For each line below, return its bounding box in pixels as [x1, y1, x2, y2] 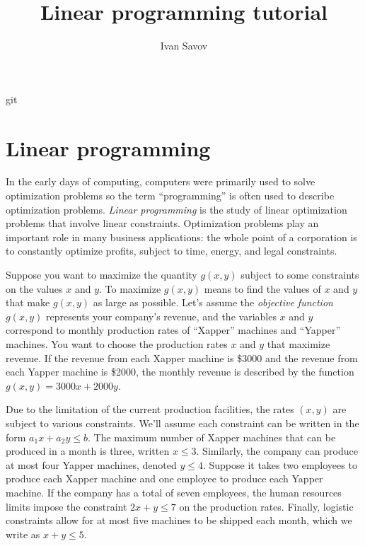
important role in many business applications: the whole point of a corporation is [6, 229, 357, 244]
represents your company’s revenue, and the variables [45, 308, 277, 323]
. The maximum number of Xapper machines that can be [87, 429, 336, 444]
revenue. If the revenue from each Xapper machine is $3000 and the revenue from [6, 350, 358, 365]
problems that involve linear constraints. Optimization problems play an [6, 216, 319, 231]
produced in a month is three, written [6, 443, 170, 458]
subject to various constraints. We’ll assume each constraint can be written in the [6, 415, 359, 430]
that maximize [267, 336, 330, 351]
